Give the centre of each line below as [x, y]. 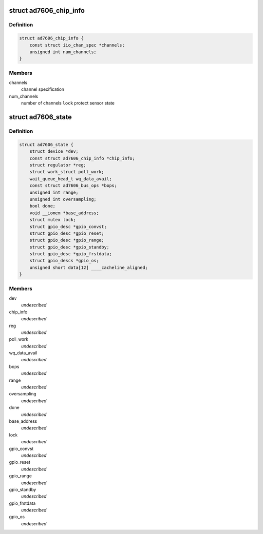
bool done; [42, 206]
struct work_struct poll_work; [67, 172]
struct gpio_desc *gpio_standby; [69, 247]
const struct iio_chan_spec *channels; [77, 45]
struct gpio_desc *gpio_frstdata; [71, 254]
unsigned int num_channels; [63, 52]
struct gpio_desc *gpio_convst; [68, 226]
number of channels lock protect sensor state [68, 103]
